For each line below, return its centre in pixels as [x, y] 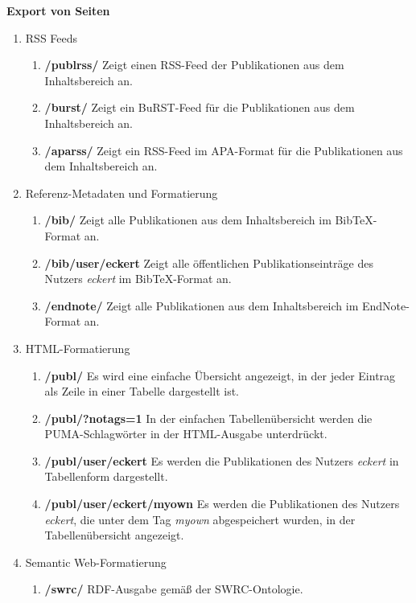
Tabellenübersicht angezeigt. [114, 535]
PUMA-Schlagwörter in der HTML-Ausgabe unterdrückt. [186, 434]
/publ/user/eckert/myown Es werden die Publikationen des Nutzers [222, 504]
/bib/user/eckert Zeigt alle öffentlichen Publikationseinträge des [209, 263]
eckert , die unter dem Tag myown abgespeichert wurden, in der [200, 519]
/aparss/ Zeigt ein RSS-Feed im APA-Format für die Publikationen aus [224, 150]
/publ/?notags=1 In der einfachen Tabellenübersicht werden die [208, 418]
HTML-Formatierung [78, 348]
